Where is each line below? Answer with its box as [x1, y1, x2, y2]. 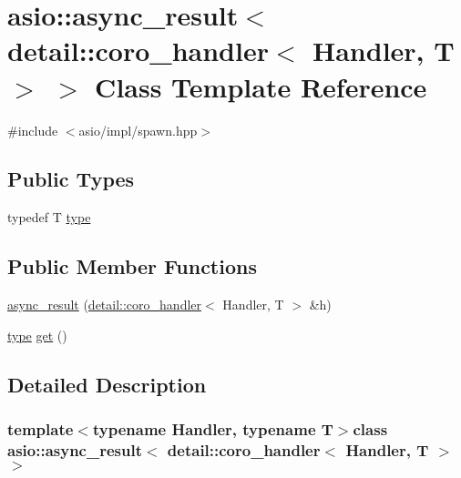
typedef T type [7, 208, 91, 227]
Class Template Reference [95, 67, 427, 105]
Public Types [7, 165, 135, 193]
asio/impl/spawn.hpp [78, 120, 198, 139]
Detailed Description [7, 370, 207, 398]
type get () [7, 325, 67, 344]
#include [7, 120, 58, 139]
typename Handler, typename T [92, 417, 333, 440]
